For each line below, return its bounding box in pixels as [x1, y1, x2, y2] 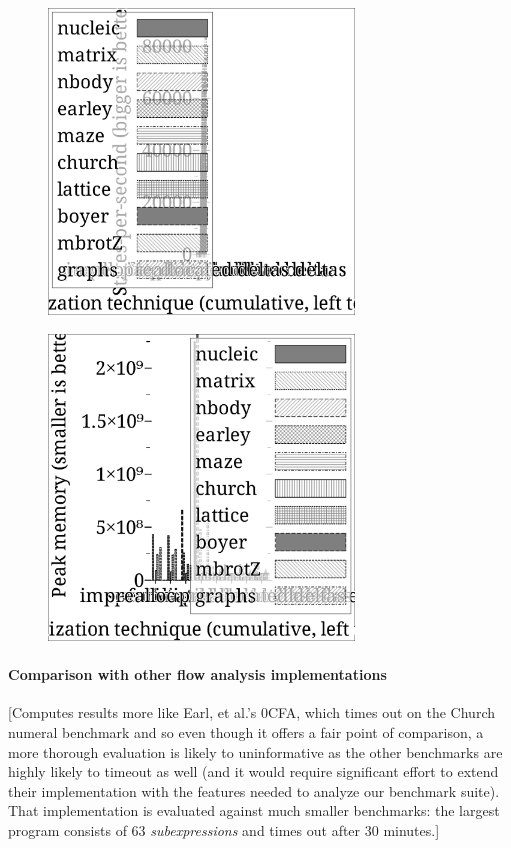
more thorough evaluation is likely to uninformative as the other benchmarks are [8, 741, 503, 762]
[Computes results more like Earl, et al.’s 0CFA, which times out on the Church [8, 702, 496, 723]
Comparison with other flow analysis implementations [8, 664, 387, 685]
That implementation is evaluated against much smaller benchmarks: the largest [8, 800, 500, 821]
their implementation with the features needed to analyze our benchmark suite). [8, 780, 500, 801]
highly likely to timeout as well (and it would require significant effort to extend [8, 761, 499, 782]
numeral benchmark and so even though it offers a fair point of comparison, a [8, 721, 484, 742]
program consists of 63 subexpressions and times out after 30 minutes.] [8, 819, 440, 840]
